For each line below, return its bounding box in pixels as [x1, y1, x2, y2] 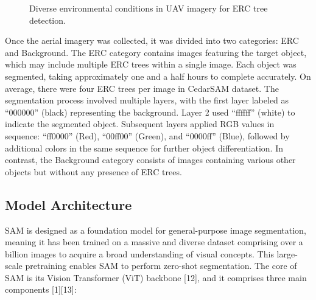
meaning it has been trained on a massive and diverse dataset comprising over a [5, 235, 303, 248]
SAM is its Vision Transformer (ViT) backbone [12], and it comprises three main [5, 271, 307, 284]
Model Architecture [5, 195, 132, 214]
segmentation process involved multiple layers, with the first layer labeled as [5, 94, 289, 106]
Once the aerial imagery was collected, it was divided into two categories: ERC [5, 34, 299, 47]
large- [276, 247, 298, 260]
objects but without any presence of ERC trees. [5, 165, 182, 178]
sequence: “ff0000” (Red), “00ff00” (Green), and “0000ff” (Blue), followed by [5, 129, 290, 142]
